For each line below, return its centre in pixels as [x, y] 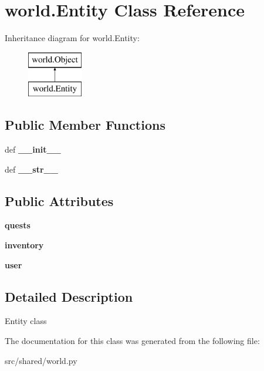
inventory [24, 245]
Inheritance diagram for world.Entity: [72, 38]
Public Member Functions [85, 125]
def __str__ [31, 169]
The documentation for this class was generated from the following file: [132, 341]
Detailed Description [69, 296]
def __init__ [33, 149]
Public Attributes [59, 200]
